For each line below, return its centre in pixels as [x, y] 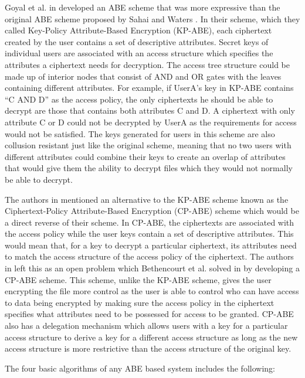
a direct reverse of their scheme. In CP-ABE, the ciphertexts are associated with [150, 222]
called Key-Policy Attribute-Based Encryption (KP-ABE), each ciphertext [138, 30]
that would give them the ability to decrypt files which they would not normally [149, 168]
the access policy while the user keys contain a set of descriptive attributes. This [149, 234]
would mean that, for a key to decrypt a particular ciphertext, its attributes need [151, 245]
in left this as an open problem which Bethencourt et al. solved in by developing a [152, 268]
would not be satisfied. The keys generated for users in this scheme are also [140, 133]
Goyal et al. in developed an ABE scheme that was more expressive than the [143, 7]
